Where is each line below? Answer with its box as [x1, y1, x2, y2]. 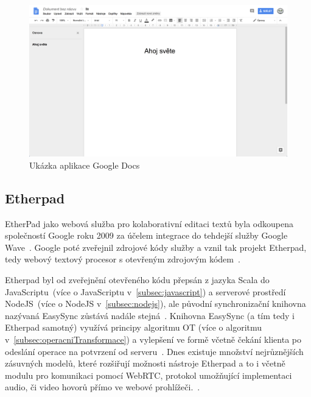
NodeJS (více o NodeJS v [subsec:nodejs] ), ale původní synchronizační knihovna [5, 297, 306, 310]
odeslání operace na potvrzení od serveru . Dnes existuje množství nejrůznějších [5, 345, 304, 357]
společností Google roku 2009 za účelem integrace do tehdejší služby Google [5, 229, 288, 242]
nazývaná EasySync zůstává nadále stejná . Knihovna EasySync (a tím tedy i [5, 309, 295, 321]
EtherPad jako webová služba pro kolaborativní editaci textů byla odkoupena [5, 217, 293, 230]
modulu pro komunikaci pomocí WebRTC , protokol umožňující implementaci [5, 368, 292, 381]
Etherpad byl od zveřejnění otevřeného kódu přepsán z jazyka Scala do [5, 273, 270, 286]
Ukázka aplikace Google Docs [29, 158, 140, 171]
